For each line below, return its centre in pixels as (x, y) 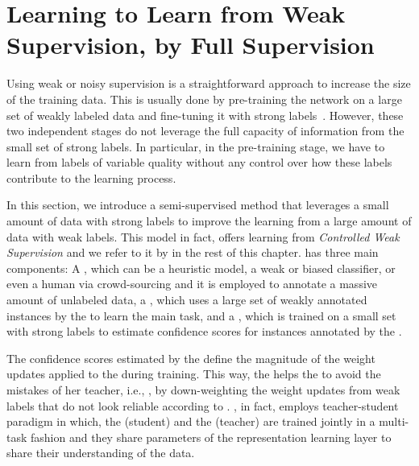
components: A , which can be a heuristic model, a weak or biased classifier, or (201, 268)
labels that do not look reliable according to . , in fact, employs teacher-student (203, 405)
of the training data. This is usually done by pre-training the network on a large (204, 99)
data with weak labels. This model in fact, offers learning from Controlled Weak (203, 236)
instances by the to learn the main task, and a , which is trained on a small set (201, 315)
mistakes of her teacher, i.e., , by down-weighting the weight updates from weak (203, 390)
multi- (394, 421)
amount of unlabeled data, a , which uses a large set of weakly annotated (187, 300)
